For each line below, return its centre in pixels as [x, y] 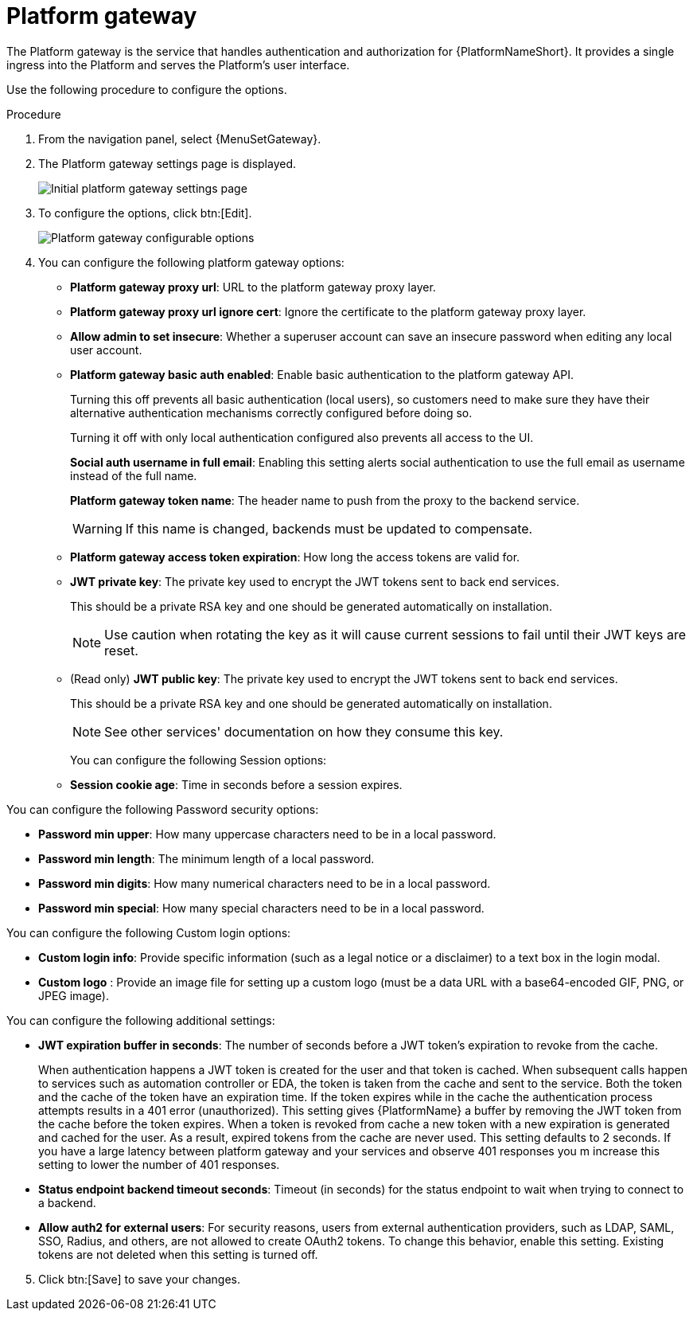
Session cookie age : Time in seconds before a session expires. [236, 784]
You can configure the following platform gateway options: [191, 262]
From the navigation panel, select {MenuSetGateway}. [180, 139]
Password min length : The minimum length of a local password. [206, 858]
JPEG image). [74, 995]
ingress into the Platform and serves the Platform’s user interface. [178, 64]
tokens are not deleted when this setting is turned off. [178, 1254]
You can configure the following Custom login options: [149, 932]
